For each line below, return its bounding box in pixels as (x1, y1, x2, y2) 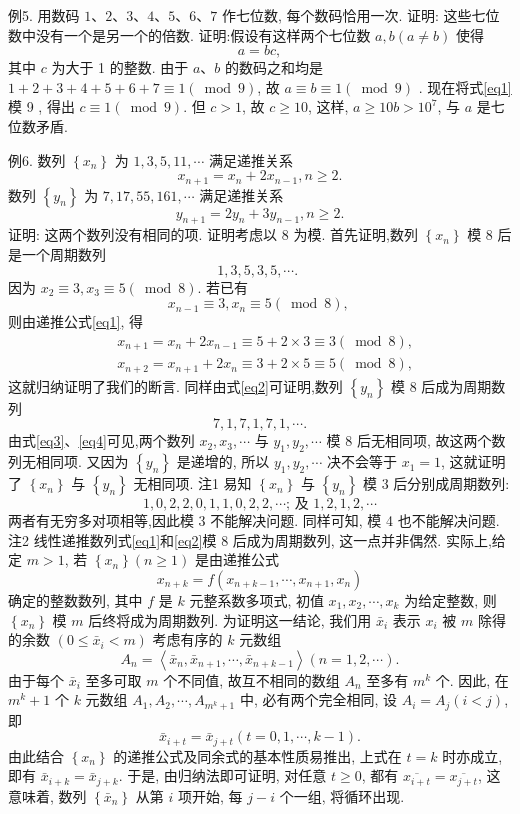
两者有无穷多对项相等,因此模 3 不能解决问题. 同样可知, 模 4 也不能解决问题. (8, 510, 500, 531)
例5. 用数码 (8, 5, 80, 25)
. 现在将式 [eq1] (418, 76, 512, 97)
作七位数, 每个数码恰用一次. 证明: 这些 (221, 5, 472, 25)
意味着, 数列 (8, 785, 87, 806)
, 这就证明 (441, 451, 506, 472)
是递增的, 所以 (176, 451, 270, 472)
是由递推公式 (194, 549, 279, 570)
